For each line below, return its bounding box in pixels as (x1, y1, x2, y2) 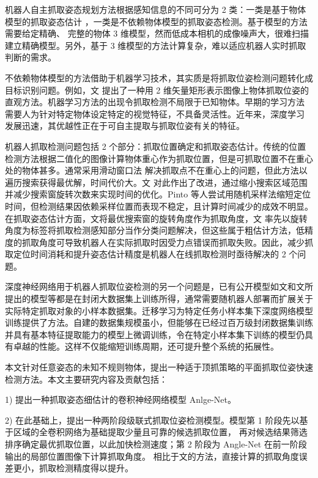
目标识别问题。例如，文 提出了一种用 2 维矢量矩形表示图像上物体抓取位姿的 (5, 83, 309, 96)
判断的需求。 (5, 51, 56, 64)
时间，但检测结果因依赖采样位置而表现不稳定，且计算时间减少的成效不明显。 (5, 199, 313, 212)
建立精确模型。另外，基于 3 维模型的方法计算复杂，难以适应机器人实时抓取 (5, 39, 306, 51)
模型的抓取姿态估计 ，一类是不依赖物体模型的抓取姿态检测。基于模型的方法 (5, 15, 308, 28)
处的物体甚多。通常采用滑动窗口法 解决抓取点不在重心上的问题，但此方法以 (5, 164, 308, 177)
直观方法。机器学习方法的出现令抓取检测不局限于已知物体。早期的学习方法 (5, 95, 305, 108)
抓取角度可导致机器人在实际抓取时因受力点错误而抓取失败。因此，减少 (21, 235, 305, 248)
